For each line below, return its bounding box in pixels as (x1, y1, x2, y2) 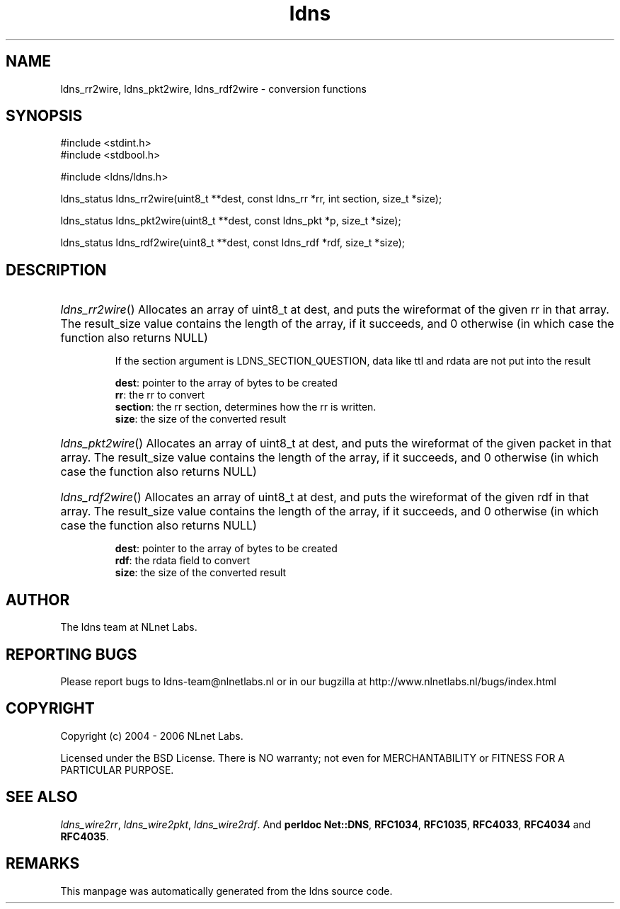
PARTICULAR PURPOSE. (60, 763, 174, 776)
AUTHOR (6, 590, 70, 609)
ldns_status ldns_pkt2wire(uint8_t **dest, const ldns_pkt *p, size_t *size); (60, 215, 401, 227)
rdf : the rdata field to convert (115, 554, 251, 567)
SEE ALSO (6, 788, 78, 806)
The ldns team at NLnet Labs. (60, 621, 197, 634)
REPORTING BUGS (6, 645, 137, 663)
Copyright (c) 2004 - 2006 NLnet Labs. (60, 729, 243, 742)
